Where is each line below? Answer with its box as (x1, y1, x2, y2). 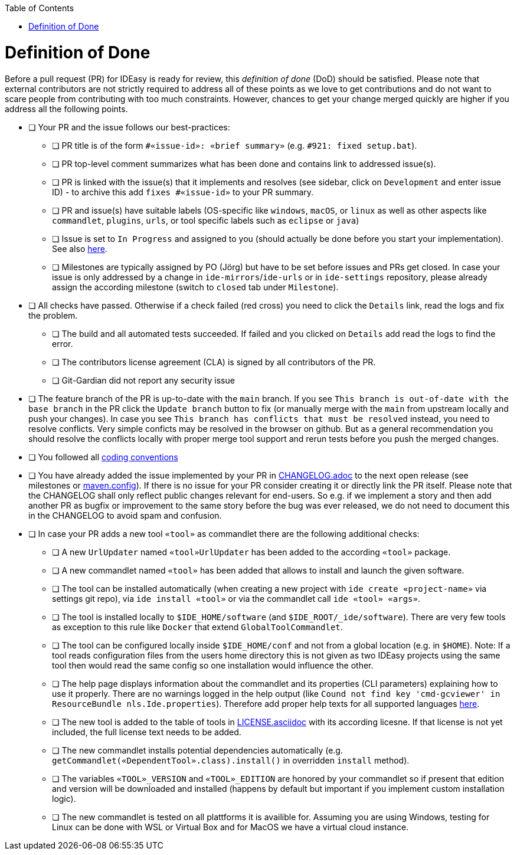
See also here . (52, 243, 107, 254)
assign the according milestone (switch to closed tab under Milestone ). (52, 281, 339, 292)
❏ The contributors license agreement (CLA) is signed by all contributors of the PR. (52, 356, 376, 367)
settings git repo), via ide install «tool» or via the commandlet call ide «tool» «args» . (52, 593, 420, 604)
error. (52, 338, 73, 349)
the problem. (28, 310, 78, 320)
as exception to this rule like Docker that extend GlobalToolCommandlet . (52, 621, 343, 632)
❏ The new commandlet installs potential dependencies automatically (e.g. (52, 745, 343, 755)
